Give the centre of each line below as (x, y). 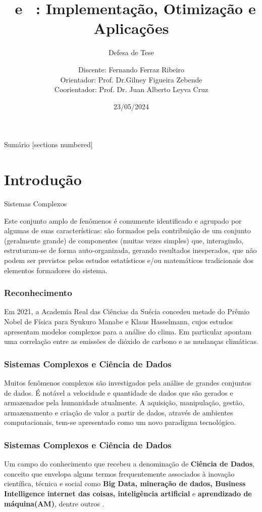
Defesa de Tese (131, 52)
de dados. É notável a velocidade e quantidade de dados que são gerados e (119, 392)
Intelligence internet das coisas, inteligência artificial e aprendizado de (128, 493)
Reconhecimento (38, 293)
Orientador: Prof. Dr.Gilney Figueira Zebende (131, 79)
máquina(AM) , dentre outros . (54, 503)
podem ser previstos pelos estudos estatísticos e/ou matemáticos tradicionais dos (129, 260)
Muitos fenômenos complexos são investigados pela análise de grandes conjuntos (128, 382)
